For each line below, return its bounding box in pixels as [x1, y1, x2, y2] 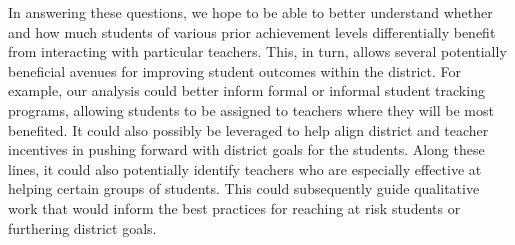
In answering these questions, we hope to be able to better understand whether [8, 2, 493, 22]
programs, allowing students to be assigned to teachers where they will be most [8, 99, 494, 120]
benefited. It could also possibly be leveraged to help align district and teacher [8, 119, 489, 140]
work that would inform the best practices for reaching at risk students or [8, 197, 461, 218]
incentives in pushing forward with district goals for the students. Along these [8, 139, 485, 160]
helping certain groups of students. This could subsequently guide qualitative [8, 178, 480, 199]
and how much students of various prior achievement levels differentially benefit [8, 21, 496, 42]
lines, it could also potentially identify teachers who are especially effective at [8, 158, 482, 179]
